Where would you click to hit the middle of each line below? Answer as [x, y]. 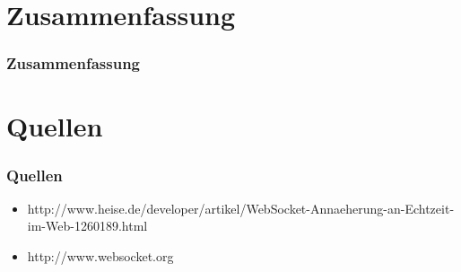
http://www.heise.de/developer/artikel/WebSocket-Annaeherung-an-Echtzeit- [241, 208]
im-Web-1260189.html [87, 226]
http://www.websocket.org [100, 256]
